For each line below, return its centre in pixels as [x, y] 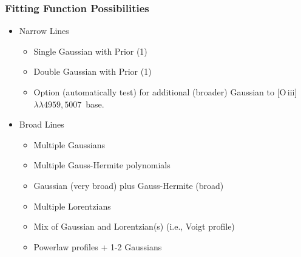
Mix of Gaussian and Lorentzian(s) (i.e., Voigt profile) [134, 226]
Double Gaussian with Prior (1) [93, 71]
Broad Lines [42, 124]
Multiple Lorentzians [72, 206]
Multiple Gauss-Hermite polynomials [102, 165]
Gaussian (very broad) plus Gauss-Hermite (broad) [129, 185]
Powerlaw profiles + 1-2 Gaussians [98, 246]
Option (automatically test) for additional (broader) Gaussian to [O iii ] [165, 92]
